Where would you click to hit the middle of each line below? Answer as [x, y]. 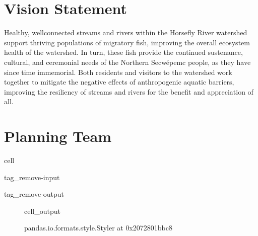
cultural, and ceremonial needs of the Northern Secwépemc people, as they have [127, 62]
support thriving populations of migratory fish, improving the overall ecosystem [127, 42]
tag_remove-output [34, 194]
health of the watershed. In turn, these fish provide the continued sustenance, [123, 52]
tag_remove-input [32, 177]
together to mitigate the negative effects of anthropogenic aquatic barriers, [119, 82]
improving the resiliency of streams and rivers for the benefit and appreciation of [129, 91]
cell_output [42, 211]
